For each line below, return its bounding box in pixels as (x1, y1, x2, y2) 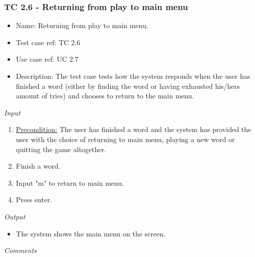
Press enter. (16, 194, 52, 205)
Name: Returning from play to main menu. (16, 20, 148, 31)
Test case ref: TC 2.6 (16, 37, 80, 47)
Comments (4, 245, 37, 255)
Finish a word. (16, 161, 61, 171)
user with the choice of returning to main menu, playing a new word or (16, 134, 235, 144)
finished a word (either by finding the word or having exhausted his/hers (16, 80, 240, 91)
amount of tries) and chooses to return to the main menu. (16, 90, 194, 101)
